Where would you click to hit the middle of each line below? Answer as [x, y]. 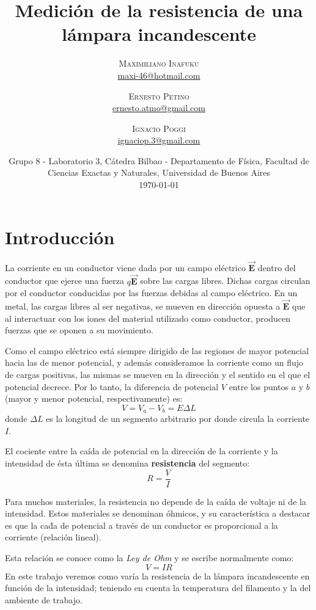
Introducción [60, 237]
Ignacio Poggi [159, 128]
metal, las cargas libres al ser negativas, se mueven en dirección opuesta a [143, 306]
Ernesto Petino [159, 96]
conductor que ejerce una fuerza [64, 281]
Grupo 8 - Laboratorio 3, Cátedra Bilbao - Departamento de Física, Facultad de [159, 160]
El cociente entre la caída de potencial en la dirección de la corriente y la [141, 451]
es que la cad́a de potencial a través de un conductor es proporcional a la [141, 525]
